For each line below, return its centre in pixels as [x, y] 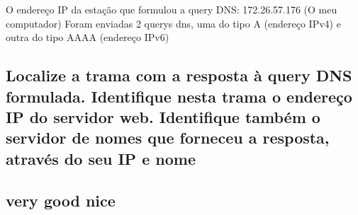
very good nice [61, 200]
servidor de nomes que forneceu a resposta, [168, 138]
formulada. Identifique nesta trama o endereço [179, 96]
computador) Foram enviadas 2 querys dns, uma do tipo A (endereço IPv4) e [173, 23]
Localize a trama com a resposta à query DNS [179, 75]
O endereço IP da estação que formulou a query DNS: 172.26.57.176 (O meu [172, 9]
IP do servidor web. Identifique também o [163, 116]
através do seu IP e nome [101, 158]
